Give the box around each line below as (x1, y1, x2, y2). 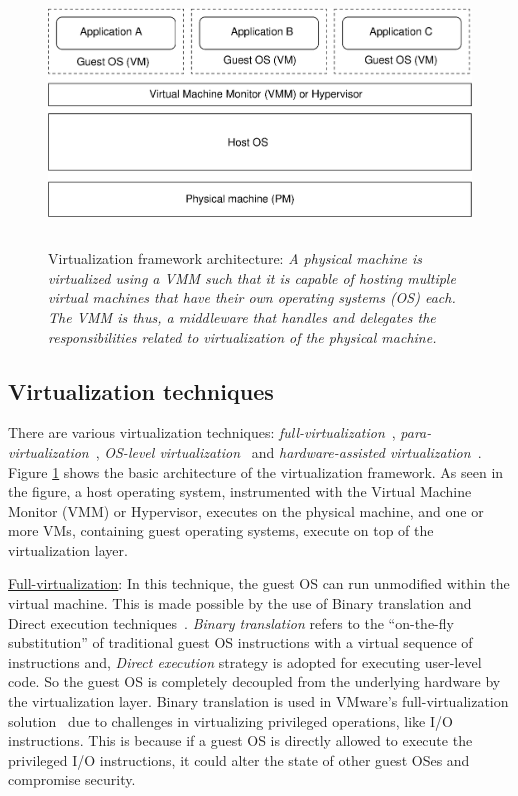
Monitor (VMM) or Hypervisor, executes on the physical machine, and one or (8, 500, 484, 521)
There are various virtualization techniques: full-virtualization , (8, 422, 396, 443)
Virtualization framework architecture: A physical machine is (48, 248, 423, 269)
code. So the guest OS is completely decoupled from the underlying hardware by (8, 671, 501, 692)
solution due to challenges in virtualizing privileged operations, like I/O (8, 710, 453, 731)
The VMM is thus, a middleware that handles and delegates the (48, 306, 436, 327)
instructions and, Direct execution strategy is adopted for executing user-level (8, 651, 482, 672)
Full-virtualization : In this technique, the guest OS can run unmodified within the (8, 573, 510, 594)
